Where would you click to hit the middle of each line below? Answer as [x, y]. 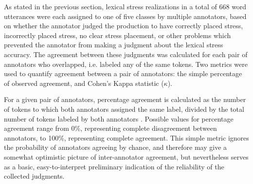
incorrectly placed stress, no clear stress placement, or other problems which [117, 35]
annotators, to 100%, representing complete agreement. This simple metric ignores [126, 137]
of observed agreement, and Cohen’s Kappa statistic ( [84, 83]
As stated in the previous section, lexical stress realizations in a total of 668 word [125, 6]
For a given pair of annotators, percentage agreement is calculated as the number [125, 99]
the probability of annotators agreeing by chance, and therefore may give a [116, 147]
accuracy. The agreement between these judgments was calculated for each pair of [126, 54]
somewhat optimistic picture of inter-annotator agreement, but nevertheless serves [126, 156]
